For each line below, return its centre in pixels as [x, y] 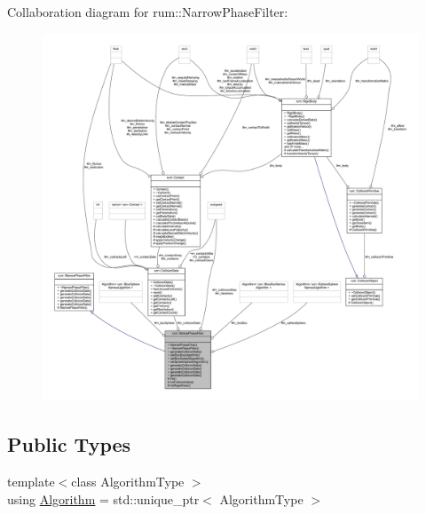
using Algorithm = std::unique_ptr [103, 498]
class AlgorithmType [128, 482]
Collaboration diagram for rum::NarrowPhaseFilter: [148, 12]
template [31, 482]
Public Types [69, 444]
